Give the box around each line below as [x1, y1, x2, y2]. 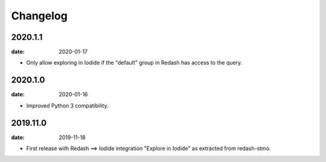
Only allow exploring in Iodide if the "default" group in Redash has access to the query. [26, 59, 243, 66]
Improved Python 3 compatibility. [26, 102, 109, 109]
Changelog [11, 9, 68, 22]
